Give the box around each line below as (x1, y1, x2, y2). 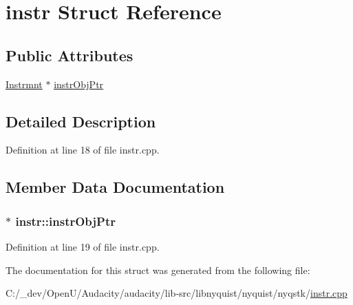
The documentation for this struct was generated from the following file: (6, 262, 310, 277)
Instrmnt (6, 76, 43, 91)
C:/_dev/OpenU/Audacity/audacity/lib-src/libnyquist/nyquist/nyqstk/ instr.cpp (6, 286, 347, 300)
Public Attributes (6, 44, 133, 65)
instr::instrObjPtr (15, 212, 116, 229)
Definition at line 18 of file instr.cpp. (6, 143, 160, 157)
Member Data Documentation (6, 176, 225, 198)
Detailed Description (6, 110, 156, 132)
